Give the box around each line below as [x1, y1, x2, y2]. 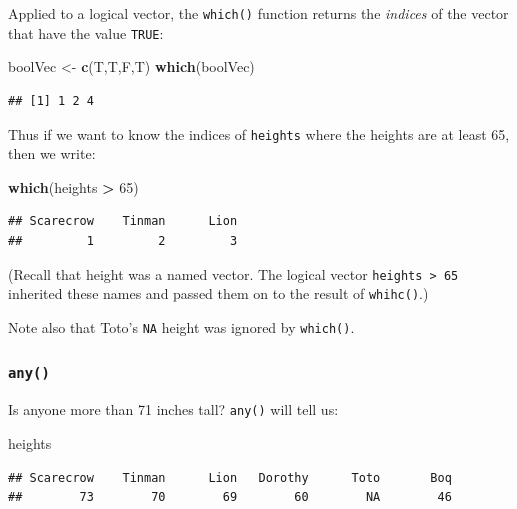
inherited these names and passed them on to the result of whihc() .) [8, 283, 429, 304]
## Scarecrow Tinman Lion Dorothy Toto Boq [8, 470, 452, 485]
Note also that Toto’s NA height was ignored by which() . [8, 316, 355, 337]
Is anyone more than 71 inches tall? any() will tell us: [8, 399, 339, 420]
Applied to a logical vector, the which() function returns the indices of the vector [8, 3, 509, 23]
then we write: [8, 143, 96, 164]
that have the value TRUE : [8, 22, 164, 43]
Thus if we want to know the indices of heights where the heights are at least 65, [8, 123, 510, 144]
